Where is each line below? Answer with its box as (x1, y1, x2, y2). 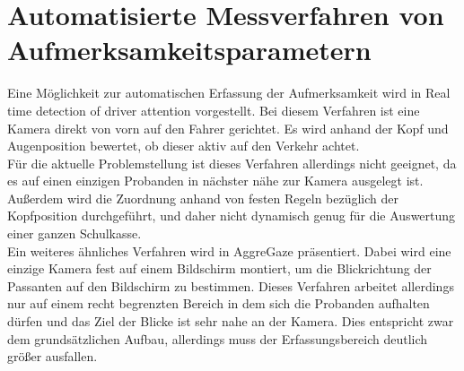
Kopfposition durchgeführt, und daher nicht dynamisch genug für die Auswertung (7, 206, 456, 225)
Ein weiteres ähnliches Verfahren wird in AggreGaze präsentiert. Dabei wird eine (7, 241, 451, 260)
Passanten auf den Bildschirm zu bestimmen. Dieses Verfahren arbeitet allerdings (7, 276, 454, 295)
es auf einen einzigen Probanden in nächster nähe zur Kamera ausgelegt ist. (7, 171, 424, 190)
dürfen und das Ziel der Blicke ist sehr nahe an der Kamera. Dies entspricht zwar (7, 312, 454, 331)
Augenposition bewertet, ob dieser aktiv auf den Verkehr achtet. (7, 136, 360, 155)
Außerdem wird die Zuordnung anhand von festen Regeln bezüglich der (7, 188, 399, 207)
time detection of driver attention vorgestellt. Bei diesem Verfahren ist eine (7, 100, 420, 119)
